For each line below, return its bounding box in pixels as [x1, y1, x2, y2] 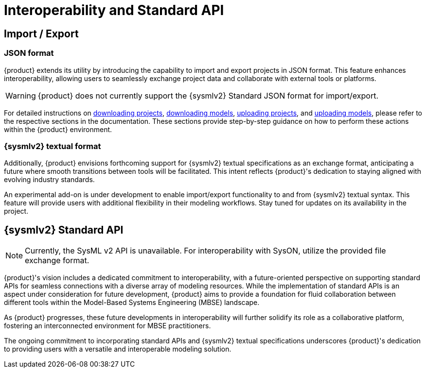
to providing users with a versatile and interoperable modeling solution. [4, 345, 231, 354]
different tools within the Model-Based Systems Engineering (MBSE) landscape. [4, 298, 260, 307]
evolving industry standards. [4, 175, 95, 184]
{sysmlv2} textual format [4, 141, 101, 151]
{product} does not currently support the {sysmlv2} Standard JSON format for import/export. [37, 90, 379, 101]
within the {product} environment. [4, 125, 112, 134]
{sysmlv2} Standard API [4, 223, 124, 236]
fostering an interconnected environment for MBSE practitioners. [4, 321, 211, 330]
